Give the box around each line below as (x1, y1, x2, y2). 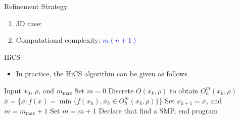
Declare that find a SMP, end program (99, 105, 218, 116)
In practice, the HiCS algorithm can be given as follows (16, 68, 187, 79)
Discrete (108, 85, 134, 95)
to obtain (170, 85, 199, 95)
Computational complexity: (16, 35, 101, 45)
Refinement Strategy (4, 1, 68, 11)
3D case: (16, 18, 42, 28)
